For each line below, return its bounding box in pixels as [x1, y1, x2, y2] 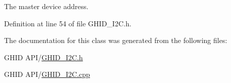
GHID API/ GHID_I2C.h [4, 52, 83, 62]
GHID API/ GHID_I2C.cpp [4, 69, 90, 79]
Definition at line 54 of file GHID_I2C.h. [4, 18, 132, 28]
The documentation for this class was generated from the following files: [4, 35, 227, 46]
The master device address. [4, 1, 89, 11]
